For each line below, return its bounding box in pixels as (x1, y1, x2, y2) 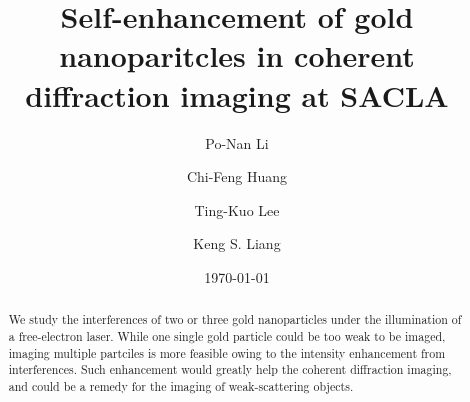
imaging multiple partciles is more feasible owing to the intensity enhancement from (8, 344, 446, 361)
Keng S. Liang (193, 233, 281, 254)
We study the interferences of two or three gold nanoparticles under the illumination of (8, 311, 462, 328)
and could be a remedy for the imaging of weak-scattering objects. (8, 377, 354, 394)
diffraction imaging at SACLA (25, 74, 449, 115)
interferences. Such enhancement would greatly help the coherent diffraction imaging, (8, 361, 452, 378)
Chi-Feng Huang (186, 166, 288, 187)
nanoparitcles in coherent (59, 35, 415, 76)
